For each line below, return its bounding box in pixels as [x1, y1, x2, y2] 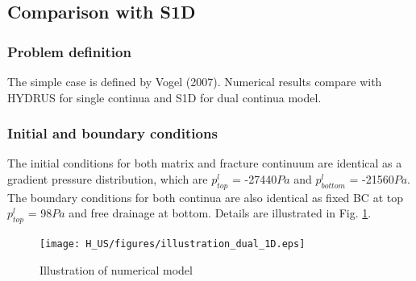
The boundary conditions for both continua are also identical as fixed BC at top [7, 188, 403, 205]
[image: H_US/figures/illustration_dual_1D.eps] [40, 238, 306, 250]
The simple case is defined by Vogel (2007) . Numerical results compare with [7, 73, 382, 89]
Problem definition [7, 41, 131, 61]
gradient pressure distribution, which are [7, 171, 208, 187]
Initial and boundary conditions [7, 123, 218, 143]
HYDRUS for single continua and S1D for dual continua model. [7, 89, 322, 105]
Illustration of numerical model [40, 261, 193, 278]
